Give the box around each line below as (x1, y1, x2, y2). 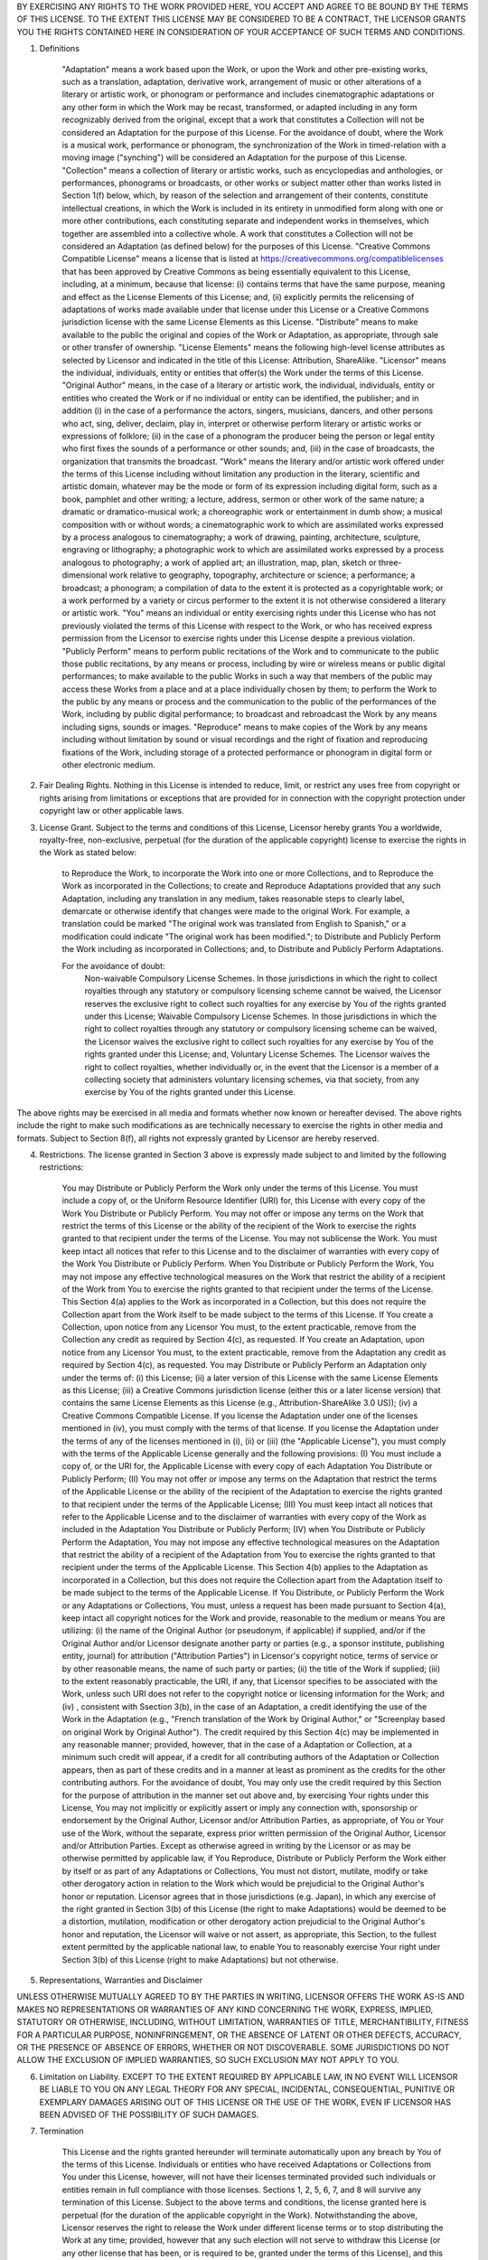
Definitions (39, 43, 80, 54)
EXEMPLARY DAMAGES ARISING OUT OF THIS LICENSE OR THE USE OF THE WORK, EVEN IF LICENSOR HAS (39, 2096, 452, 2107)
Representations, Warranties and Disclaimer (39, 1974, 203, 1985)
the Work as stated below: (39, 847, 137, 858)
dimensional (61, 570, 108, 580)
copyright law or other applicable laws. (39, 805, 184, 816)
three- (378, 557, 402, 568)
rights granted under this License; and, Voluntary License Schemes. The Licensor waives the (84, 1049, 431, 1059)
